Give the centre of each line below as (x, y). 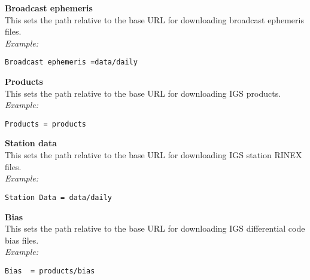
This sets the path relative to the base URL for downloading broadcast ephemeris (154, 19)
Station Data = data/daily (58, 197)
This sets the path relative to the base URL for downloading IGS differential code (155, 228)
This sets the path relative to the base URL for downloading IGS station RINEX (154, 155)
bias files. (22, 240)
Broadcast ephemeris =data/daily (71, 62)
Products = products (46, 124)
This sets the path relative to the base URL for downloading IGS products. (143, 93)
